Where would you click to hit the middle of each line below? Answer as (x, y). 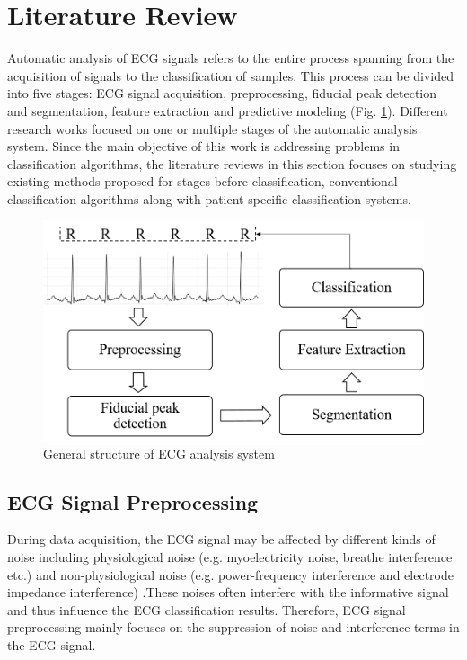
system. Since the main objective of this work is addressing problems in (203, 146)
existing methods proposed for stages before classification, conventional (203, 181)
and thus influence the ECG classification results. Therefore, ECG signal (207, 609)
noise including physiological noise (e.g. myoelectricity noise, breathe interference (230, 557)
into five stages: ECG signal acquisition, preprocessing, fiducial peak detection (222, 93)
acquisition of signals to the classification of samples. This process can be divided (231, 75)
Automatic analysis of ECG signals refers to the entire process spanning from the (231, 58)
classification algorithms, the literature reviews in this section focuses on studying (232, 163)
